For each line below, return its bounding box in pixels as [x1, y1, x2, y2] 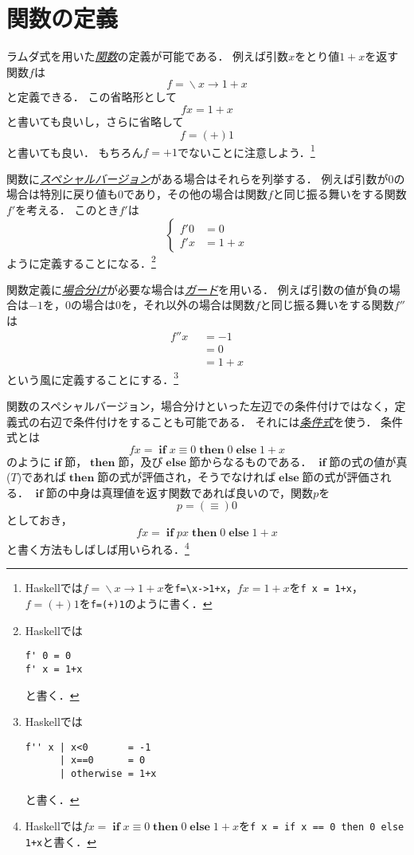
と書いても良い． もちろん [6, 143, 143, 160]
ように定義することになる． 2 [6, 252, 156, 271]
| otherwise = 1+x [59, 768, 157, 780]
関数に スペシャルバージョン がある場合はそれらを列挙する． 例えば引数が [6, 170, 389, 186]
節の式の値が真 [329, 453, 408, 469]
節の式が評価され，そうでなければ [97, 469, 276, 485]
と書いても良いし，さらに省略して [6, 112, 184, 129]
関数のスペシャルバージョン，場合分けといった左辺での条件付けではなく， [6, 397, 395, 414]
